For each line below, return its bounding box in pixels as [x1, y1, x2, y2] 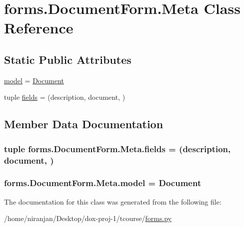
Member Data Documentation [4, 116, 163, 132]
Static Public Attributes [4, 51, 131, 67]
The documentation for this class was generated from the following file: [4, 196, 221, 207]
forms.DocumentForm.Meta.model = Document [4, 177, 201, 189]
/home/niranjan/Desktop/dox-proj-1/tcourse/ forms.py [4, 213, 172, 224]
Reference [4, 17, 73, 38]
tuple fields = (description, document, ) [4, 92, 125, 102]
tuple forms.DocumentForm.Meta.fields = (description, [4, 142, 231, 155]
